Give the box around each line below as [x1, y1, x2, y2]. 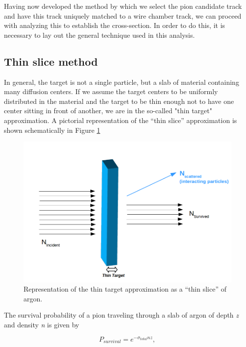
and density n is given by [4, 320, 79, 330]
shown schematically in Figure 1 [4, 124, 100, 135]
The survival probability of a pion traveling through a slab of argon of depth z [4, 310, 239, 320]
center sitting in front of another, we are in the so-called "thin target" [4, 105, 212, 116]
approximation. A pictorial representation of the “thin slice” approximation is [4, 115, 237, 125]
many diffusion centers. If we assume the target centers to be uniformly [4, 86, 218, 97]
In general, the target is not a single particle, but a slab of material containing [4, 76, 239, 87]
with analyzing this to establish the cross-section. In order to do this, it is [4, 20, 225, 30]
